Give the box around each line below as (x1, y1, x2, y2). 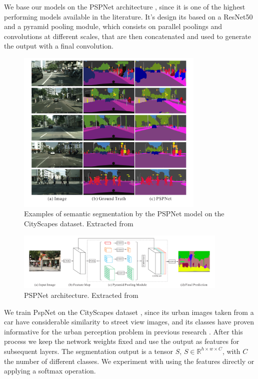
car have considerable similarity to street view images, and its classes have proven (4, 316, 254, 327)
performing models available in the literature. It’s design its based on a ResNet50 (4, 11, 253, 22)
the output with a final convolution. (4, 41, 113, 51)
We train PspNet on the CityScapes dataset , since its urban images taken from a (4, 306, 254, 317)
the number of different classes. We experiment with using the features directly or (4, 355, 254, 366)
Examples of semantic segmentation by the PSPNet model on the (24, 208, 224, 219)
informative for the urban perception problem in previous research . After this (4, 326, 243, 336)
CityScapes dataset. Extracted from (24, 218, 133, 228)
